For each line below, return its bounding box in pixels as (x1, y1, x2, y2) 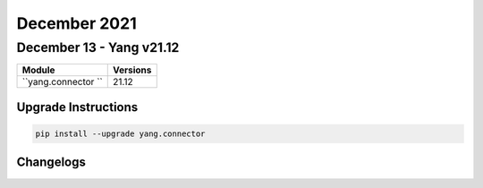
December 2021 (16, 13, 138, 33)
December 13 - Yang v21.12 (16, 39, 180, 56)
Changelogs (16, 155, 87, 170)
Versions (112, 64, 152, 76)
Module (21, 64, 55, 76)
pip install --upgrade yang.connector (35, 129, 206, 139)
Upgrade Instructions (16, 99, 139, 115)
